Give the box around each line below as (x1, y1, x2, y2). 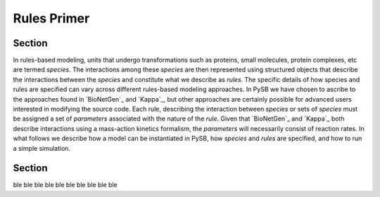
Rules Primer (13, 11, 90, 26)
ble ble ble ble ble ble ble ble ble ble (13, 181, 118, 189)
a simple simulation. (13, 144, 71, 152)
